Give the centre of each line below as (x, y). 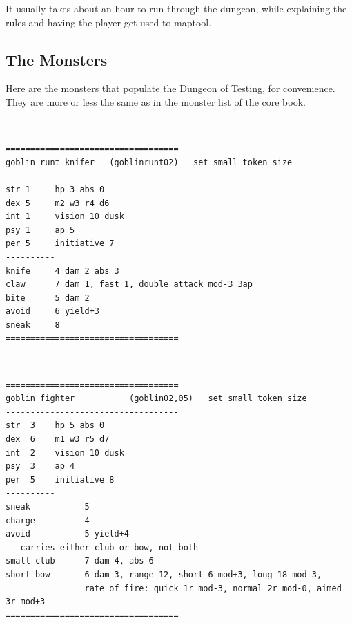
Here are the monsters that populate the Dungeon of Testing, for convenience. (170, 88)
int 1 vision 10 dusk (65, 217)
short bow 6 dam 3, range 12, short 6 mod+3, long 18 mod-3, (164, 574)
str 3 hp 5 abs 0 (55, 426)
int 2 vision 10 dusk (65, 453)
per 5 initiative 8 (60, 480)
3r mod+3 (26, 602)
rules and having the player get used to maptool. (109, 22)
